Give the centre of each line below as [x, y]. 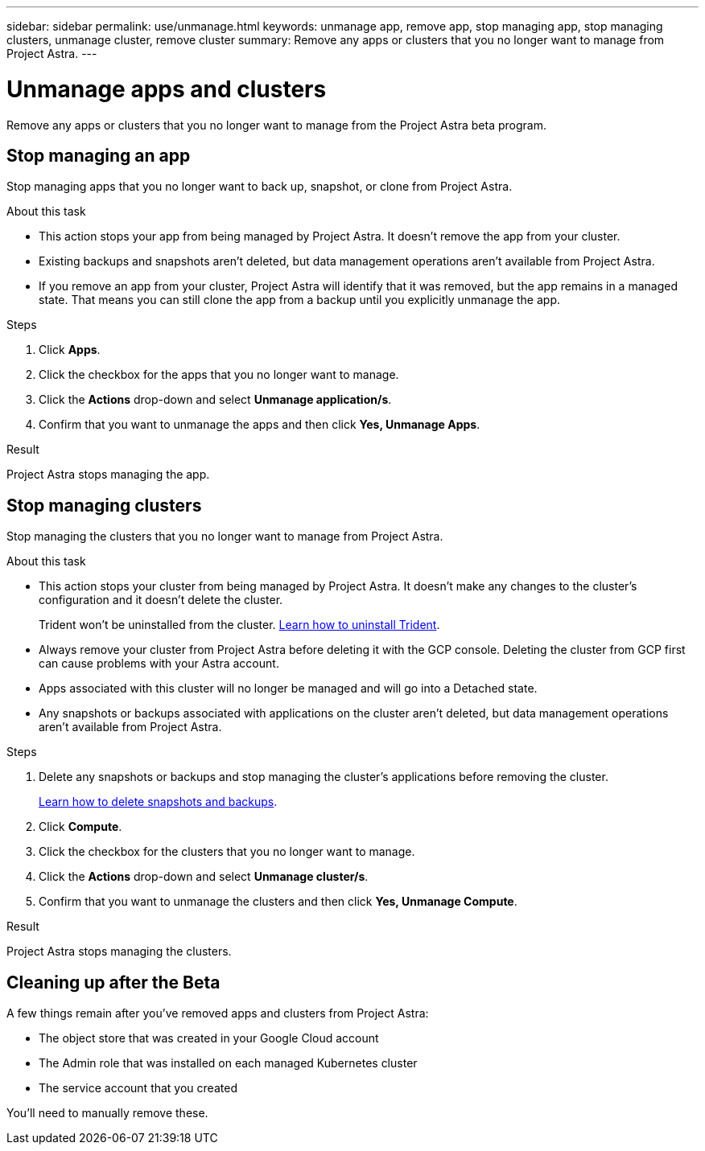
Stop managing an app [99, 155]
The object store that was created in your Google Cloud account [209, 1038]
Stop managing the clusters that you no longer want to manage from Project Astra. [225, 536]
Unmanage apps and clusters [167, 89]
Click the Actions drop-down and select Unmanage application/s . [215, 400]
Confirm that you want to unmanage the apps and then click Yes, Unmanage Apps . [260, 425]
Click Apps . [70, 350]
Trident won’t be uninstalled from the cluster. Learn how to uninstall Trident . [239, 625]
